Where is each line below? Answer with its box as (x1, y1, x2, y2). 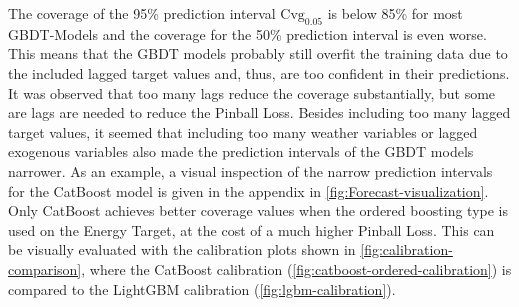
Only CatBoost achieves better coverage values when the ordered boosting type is (8, 200, 509, 221)
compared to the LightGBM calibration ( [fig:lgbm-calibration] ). (8, 278, 396, 299)
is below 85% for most (327, 3, 463, 23)
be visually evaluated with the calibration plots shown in (8, 239, 356, 260)
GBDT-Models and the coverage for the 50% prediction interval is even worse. (8, 23, 487, 44)
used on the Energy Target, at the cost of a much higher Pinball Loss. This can (8, 219, 495, 240)
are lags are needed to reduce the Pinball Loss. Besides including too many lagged (8, 102, 511, 123)
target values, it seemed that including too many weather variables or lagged (8, 121, 478, 142)
